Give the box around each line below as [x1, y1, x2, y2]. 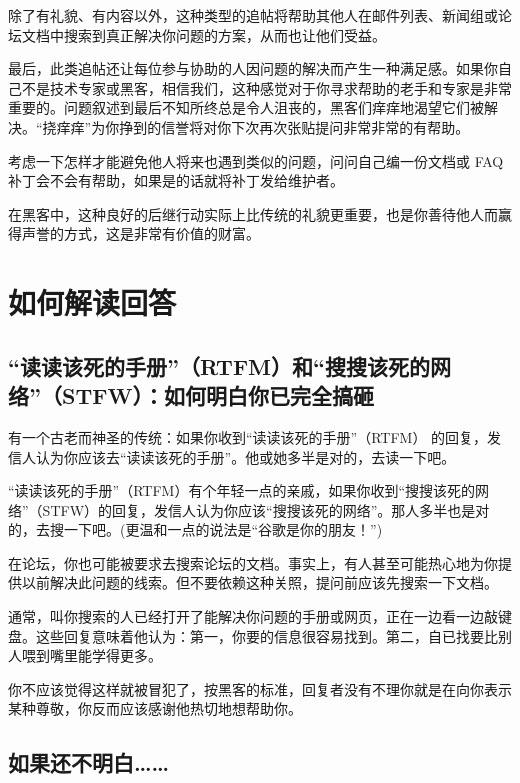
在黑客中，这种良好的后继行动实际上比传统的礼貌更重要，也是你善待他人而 [8, 203, 498, 224]
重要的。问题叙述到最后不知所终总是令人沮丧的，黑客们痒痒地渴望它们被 [8, 97, 484, 118]
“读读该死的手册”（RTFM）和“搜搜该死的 [8, 350, 431, 381]
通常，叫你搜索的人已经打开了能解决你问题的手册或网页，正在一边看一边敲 [8, 606, 498, 627]
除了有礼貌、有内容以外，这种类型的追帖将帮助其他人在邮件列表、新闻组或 [8, 5, 498, 25]
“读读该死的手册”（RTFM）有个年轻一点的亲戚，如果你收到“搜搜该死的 [8, 480, 476, 501]
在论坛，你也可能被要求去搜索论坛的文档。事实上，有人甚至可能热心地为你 [8, 552, 498, 573]
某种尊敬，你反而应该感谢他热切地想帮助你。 [8, 698, 302, 719]
